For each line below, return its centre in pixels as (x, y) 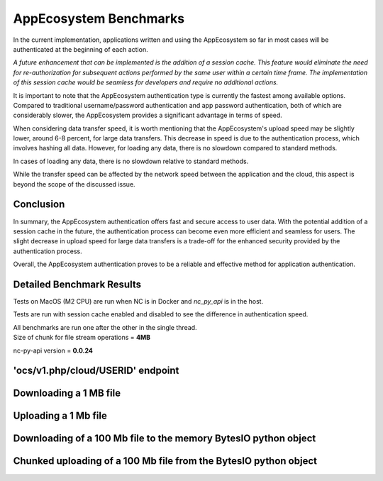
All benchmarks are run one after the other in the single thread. (105, 327)
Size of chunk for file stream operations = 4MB (82, 338)
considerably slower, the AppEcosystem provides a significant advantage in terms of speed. (148, 115)
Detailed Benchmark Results (77, 284)
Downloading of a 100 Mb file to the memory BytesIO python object (165, 439)
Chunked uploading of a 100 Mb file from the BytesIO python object (165, 461)
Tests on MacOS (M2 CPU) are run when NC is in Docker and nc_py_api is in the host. (138, 301)
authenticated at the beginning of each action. (81, 49)
